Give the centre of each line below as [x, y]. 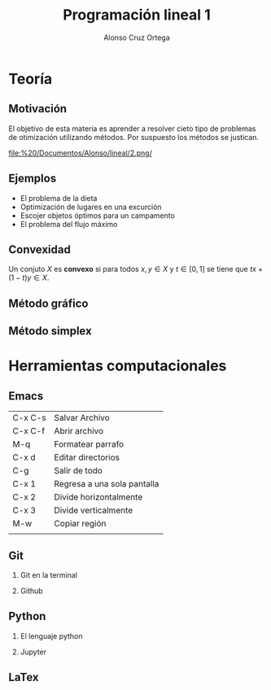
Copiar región [80, 524]
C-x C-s [29, 418]
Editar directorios [87, 457]
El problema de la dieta [59, 198]
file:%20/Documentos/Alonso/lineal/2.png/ [80, 153]
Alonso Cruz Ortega [137, 37]
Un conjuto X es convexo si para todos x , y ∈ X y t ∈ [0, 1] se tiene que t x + [135, 269]
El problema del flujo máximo [69, 224]
